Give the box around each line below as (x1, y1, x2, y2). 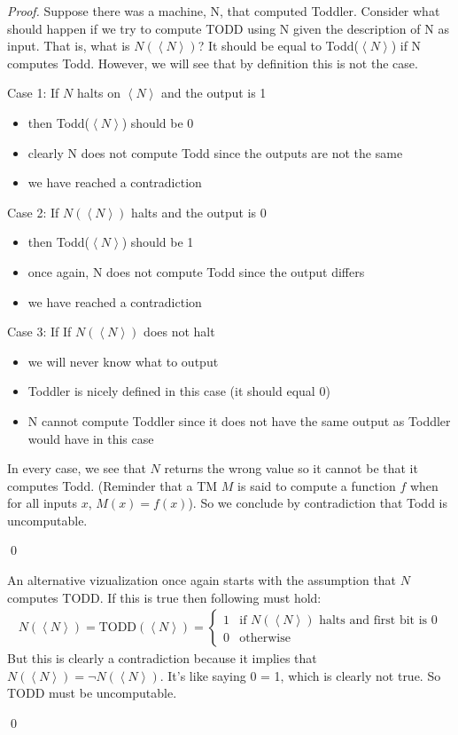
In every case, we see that (7, 459, 146, 478)
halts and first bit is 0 (319, 614, 438, 628)
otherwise (239, 632, 291, 645)
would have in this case (27, 429, 154, 447)
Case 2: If (7, 202, 59, 221)
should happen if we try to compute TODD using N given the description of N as (7, 19, 449, 37)
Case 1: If (7, 83, 59, 102)
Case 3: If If (7, 322, 72, 341)
